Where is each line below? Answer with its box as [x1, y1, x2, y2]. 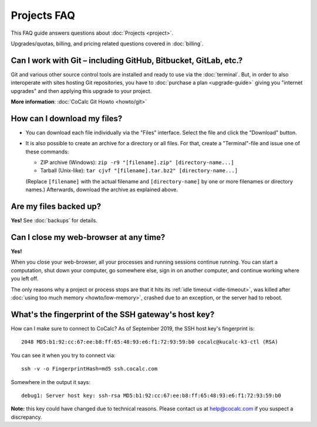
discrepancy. [11, 413, 42, 421]
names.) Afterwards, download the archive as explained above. [25, 186, 178, 194]
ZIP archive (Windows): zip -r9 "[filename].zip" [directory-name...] [40, 159, 234, 166]
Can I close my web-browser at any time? [11, 232, 166, 242]
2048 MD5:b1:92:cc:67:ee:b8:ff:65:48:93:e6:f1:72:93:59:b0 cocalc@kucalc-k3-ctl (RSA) [21, 339, 278, 345]
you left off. [11, 275, 39, 282]
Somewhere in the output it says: [11, 378, 91, 385]
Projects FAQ [11, 9, 76, 22]
